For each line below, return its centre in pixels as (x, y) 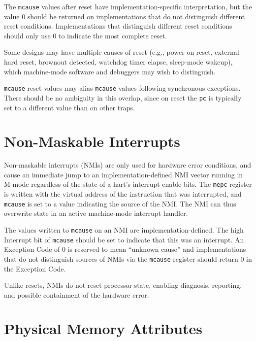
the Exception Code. (35, 268)
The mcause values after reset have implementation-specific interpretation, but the (128, 6)
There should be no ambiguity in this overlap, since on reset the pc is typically (123, 97)
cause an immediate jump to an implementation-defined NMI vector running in (124, 174)
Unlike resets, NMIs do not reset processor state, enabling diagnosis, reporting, (123, 285)
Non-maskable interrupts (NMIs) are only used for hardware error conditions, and (128, 165)
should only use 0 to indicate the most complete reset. (86, 35)
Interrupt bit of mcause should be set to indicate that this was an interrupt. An (124, 239)
